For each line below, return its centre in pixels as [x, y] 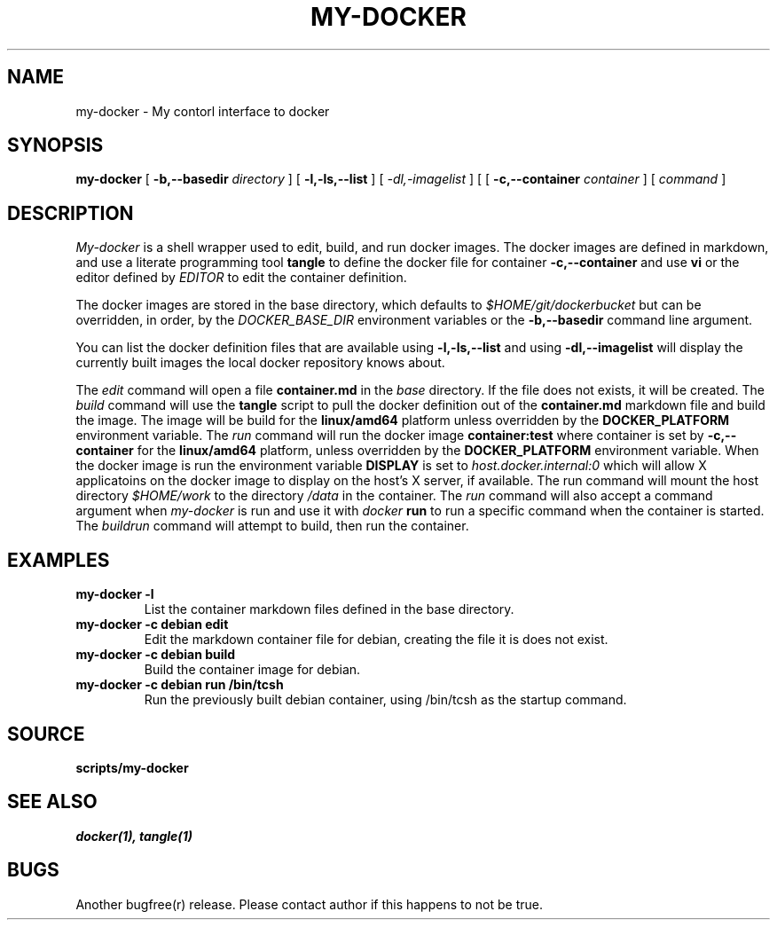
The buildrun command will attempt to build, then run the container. [272, 526]
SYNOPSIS [55, 145]
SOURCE [46, 734]
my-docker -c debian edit [152, 625]
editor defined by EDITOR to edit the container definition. [241, 278]
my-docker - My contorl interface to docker [203, 111]
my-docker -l [115, 594]
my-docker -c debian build [156, 655]
